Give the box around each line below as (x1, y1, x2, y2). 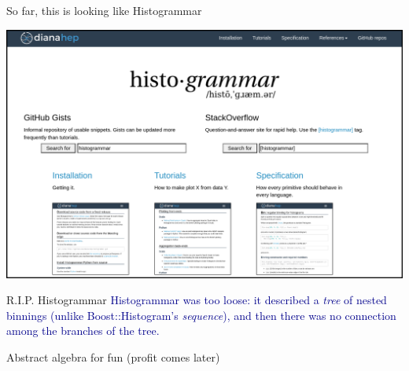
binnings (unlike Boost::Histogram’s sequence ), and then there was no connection (6, 307, 396, 323)
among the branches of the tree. (6, 322, 160, 339)
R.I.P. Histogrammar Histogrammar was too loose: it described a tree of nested (6, 292, 387, 308)
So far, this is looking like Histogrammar (6, 2, 202, 18)
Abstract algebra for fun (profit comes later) (6, 348, 220, 365)
